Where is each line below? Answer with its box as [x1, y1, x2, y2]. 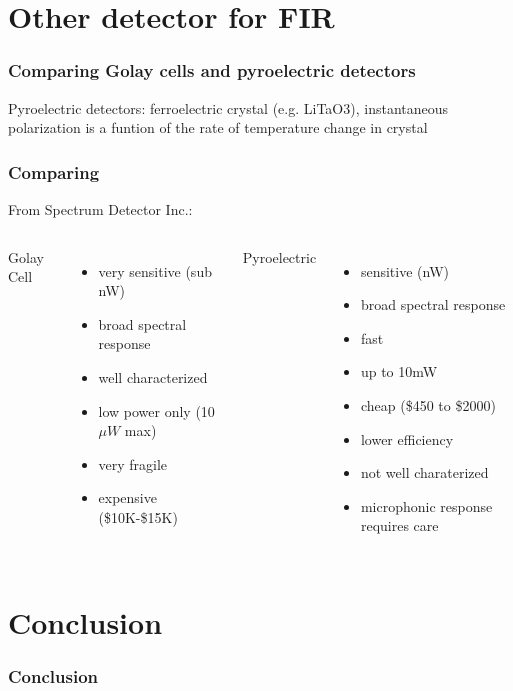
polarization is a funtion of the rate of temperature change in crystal [8, 117, 428, 138]
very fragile [98, 453, 168, 474]
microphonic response [360, 495, 493, 516]
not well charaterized [360, 462, 489, 483]
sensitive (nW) [360, 260, 449, 281]
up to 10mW [360, 361, 438, 382]
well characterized [98, 366, 208, 387]
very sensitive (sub [98, 260, 212, 281]
